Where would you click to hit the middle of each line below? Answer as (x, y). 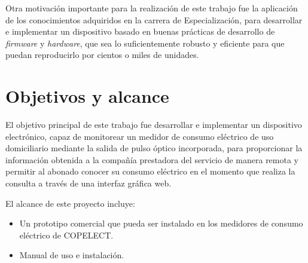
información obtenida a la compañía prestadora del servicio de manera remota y (152, 159)
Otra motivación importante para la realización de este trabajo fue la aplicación (152, 8)
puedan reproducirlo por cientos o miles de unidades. (102, 55)
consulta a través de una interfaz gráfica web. (89, 183)
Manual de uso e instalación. (72, 255)
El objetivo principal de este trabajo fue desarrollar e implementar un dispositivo (154, 125)
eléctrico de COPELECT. (66, 235)
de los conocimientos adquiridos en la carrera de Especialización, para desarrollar (154, 19)
